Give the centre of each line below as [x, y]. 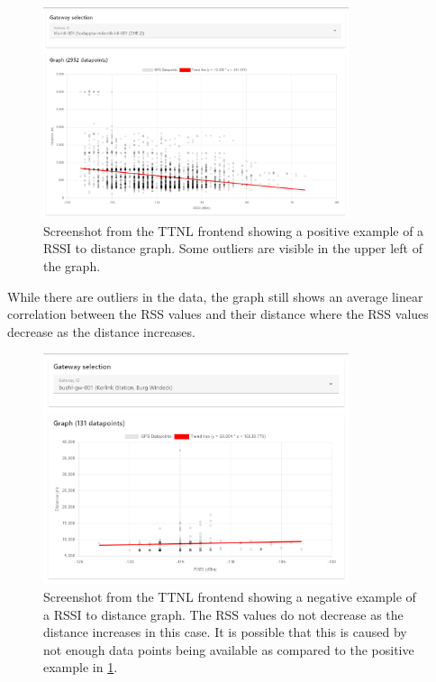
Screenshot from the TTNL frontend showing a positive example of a [234, 230]
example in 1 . [81, 667]
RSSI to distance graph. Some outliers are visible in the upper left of [233, 248]
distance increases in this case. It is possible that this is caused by [225, 632]
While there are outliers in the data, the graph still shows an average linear [215, 296]
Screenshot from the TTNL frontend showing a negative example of [230, 596]
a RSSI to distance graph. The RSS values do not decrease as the [223, 614]
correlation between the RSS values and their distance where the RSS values [218, 314]
